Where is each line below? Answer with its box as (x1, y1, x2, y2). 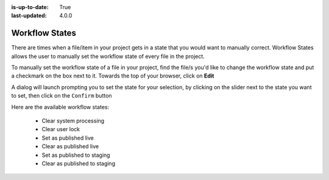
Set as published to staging (41, 151, 110, 159)
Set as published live (41, 134, 94, 142)
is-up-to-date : (11, 4, 49, 10)
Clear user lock (41, 126, 80, 133)
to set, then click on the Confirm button (11, 92, 112, 99)
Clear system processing (41, 117, 105, 124)
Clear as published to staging (41, 159, 116, 167)
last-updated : (11, 12, 47, 20)
